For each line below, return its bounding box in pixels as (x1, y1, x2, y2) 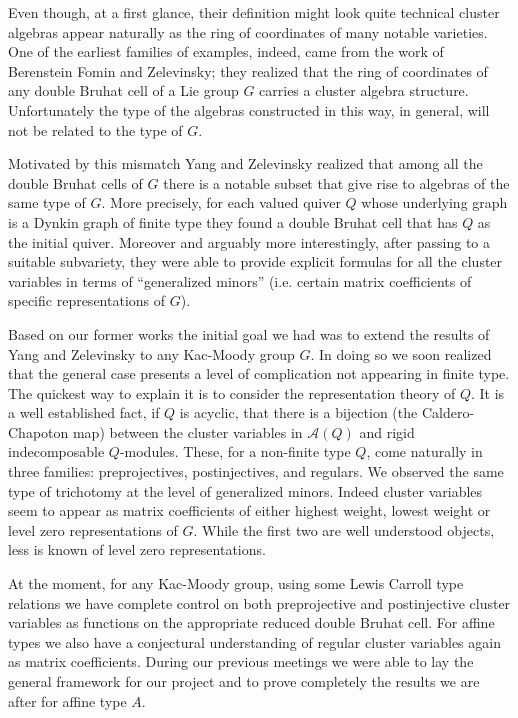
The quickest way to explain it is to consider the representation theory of (8, 382, 456, 403)
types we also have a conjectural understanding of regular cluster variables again (8, 631, 501, 652)
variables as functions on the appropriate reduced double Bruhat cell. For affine (8, 612, 495, 633)
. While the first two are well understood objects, (193, 519, 495, 540)
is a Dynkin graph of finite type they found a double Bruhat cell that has (8, 211, 458, 232)
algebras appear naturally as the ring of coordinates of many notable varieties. (8, 21, 488, 42)
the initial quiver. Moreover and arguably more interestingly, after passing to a (8, 231, 490, 252)
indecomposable (8, 441, 105, 462)
